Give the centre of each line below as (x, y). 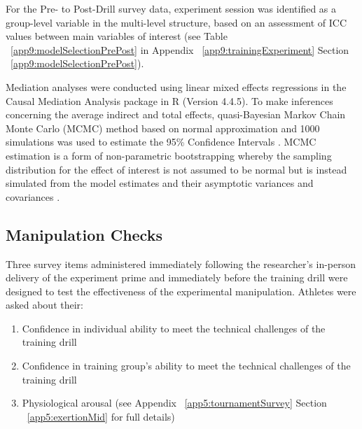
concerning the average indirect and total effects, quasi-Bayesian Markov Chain (176, 114)
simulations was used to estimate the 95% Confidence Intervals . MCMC (161, 142)
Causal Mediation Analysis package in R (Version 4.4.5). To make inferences (169, 100)
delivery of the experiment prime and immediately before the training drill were (177, 277)
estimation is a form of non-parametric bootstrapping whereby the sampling (169, 155)
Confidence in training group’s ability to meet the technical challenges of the (186, 366)
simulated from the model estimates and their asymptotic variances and (160, 183)
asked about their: (44, 305)
